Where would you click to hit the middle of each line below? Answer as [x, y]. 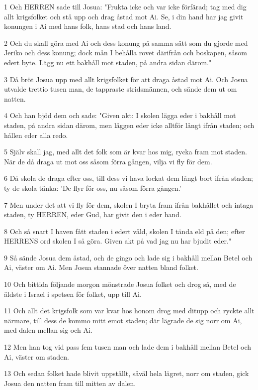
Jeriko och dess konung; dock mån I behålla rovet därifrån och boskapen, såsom [126, 53]
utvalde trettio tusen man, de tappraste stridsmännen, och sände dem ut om [121, 89]
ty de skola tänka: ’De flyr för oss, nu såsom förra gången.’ [93, 188]
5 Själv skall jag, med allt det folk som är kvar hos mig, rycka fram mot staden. [126, 152]
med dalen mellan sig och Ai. [48, 330]
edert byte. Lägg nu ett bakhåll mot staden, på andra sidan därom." [108, 62]
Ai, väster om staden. [37, 356]
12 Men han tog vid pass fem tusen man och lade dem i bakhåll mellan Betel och [128, 347]
